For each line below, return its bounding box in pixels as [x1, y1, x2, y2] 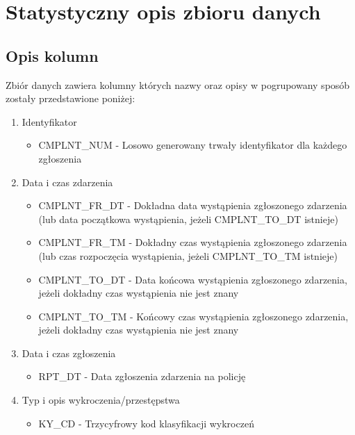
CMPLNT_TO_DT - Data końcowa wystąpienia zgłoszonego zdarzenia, [38, 272, 347, 286]
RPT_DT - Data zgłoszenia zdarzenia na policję [38, 369, 246, 384]
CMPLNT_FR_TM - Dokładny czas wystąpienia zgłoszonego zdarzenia [38, 235, 347, 249]
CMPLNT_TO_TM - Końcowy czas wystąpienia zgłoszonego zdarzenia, [38, 309, 349, 323]
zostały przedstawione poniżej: [6, 91, 135, 106]
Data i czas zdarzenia [22, 174, 113, 189]
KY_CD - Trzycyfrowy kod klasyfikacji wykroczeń [38, 416, 254, 430]
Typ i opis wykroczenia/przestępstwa [22, 393, 180, 407]
